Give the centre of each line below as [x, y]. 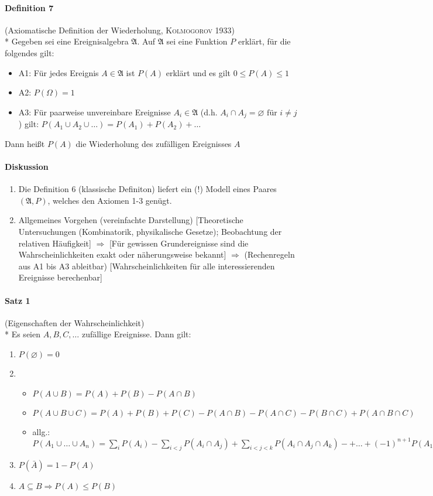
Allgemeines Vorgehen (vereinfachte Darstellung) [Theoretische [131, 220]
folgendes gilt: [30, 52]
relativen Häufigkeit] [55, 243]
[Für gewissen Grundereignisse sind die [179, 243]
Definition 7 [29, 7]
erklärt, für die [264, 41]
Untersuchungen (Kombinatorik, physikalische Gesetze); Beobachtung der [150, 231]
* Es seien [23, 334]
